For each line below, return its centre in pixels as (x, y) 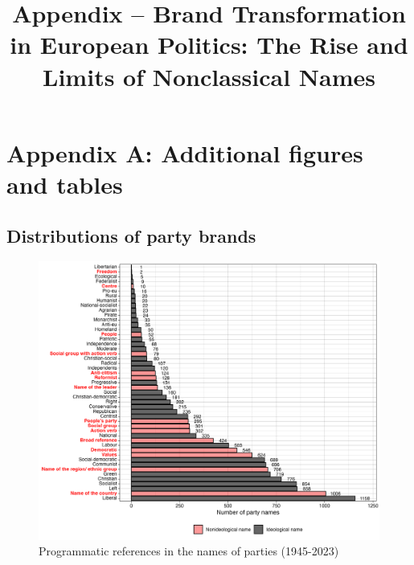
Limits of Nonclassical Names (209, 76)
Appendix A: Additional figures (185, 152)
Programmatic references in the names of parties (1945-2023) (189, 551)
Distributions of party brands (131, 235)
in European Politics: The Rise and (209, 45)
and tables (65, 184)
